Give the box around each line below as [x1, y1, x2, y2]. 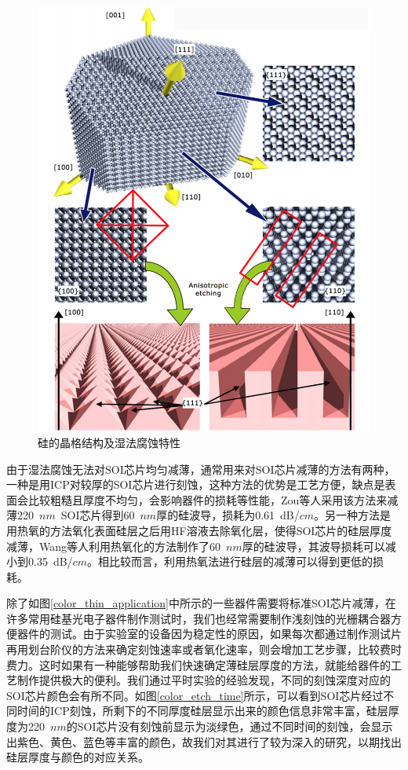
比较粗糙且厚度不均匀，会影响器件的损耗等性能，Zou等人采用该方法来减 [27, 491, 399, 508]
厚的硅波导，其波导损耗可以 [242, 537, 385, 554]
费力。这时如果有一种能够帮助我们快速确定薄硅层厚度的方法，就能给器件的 [6, 656, 391, 673]
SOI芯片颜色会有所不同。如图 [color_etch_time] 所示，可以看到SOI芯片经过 [6, 687, 384, 703]
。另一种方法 [314, 507, 381, 523]
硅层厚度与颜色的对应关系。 [6, 749, 149, 765]
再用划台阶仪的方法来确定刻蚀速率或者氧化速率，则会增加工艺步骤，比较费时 [6, 641, 402, 658]
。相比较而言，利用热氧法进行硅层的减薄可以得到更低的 [86, 553, 373, 570]
